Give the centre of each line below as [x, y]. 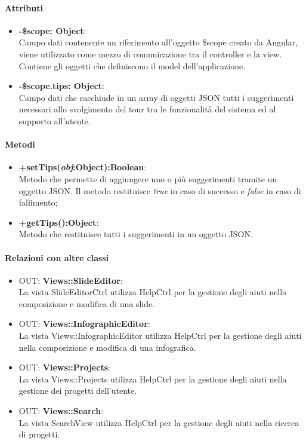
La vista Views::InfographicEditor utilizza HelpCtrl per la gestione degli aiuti [160, 336]
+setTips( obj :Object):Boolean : [83, 167]
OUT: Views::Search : [61, 411]
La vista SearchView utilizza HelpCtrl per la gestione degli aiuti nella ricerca [159, 422]
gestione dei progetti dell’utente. [78, 391]
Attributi [24, 7]
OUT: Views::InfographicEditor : [84, 324]
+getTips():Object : [59, 222]
